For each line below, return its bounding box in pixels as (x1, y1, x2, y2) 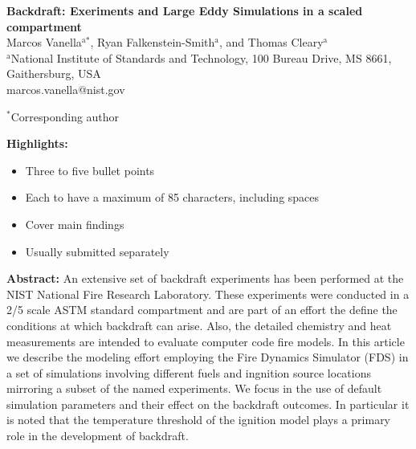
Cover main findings (25, 215, 124, 232)
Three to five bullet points (25, 161, 155, 178)
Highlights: (6, 135, 68, 152)
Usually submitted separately (25, 243, 169, 259)
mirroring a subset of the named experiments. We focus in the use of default (6, 380, 382, 397)
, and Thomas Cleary (218, 34, 324, 51)
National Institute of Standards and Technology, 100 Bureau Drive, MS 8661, (10, 49, 392, 66)
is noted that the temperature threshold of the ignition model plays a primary (6, 411, 391, 428)
